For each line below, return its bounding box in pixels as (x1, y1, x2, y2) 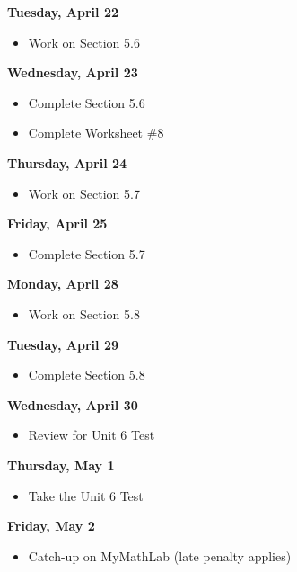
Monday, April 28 (7, 274, 118, 293)
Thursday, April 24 (7, 153, 127, 172)
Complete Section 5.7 (28, 244, 145, 263)
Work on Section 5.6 (28, 32, 140, 51)
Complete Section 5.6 (28, 93, 145, 112)
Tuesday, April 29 (7, 335, 118, 353)
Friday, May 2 (7, 516, 95, 535)
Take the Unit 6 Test (28, 486, 144, 505)
